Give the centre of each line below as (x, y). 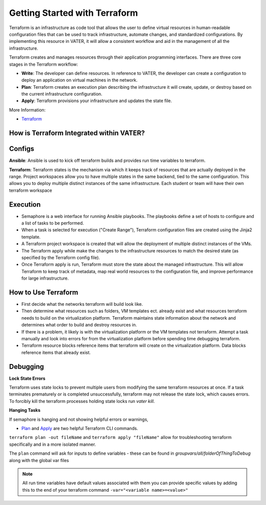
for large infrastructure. (45, 278)
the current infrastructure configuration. (62, 94)
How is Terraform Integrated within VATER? (77, 133)
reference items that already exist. (56, 352)
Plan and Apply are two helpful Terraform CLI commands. (80, 429)
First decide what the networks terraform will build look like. (82, 304)
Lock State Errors (27, 378)
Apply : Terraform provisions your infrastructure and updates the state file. (97, 101)
